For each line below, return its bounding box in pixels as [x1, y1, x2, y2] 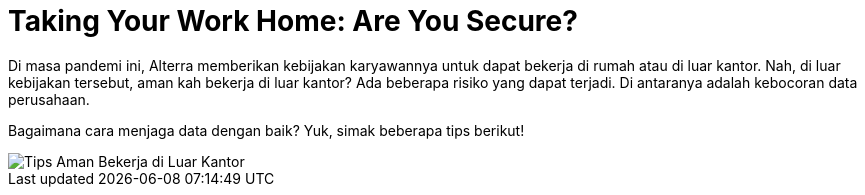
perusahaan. [8, 90, 90, 108]
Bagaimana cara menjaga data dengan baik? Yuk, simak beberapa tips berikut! [8, 121, 525, 139]
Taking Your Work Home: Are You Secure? [8, 4, 578, 38]
